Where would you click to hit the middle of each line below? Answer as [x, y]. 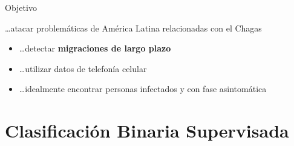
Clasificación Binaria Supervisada [147, 131]
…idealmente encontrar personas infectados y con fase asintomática [143, 89]
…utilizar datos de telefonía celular [83, 68]
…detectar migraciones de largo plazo [95, 48]
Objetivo [21, 7]
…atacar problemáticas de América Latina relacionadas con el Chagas [133, 28]
